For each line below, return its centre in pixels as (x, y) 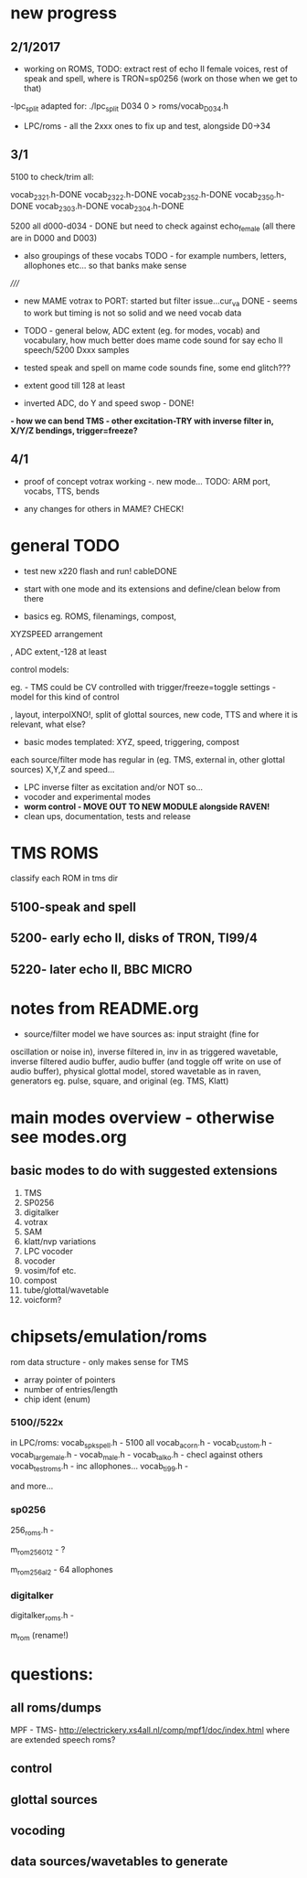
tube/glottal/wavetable (66, 1290)
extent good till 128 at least (74, 385)
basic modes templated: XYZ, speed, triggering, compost (132, 742)
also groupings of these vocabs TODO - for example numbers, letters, (155, 256)
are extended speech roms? (63, 1739)
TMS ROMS (55, 853)
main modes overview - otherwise (143, 1117)
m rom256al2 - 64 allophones (62, 1571)
